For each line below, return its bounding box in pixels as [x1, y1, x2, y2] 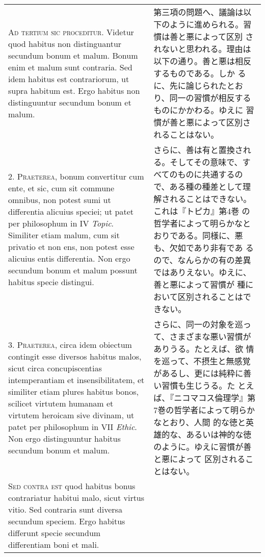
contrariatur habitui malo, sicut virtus [8, 492, 145, 503]
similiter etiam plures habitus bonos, [8, 386, 139, 397]
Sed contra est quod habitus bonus [8, 480, 136, 492]
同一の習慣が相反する [169, 92, 251, 104]
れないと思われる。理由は [153, 43, 251, 55]
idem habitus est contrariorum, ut [8, 73, 129, 85]
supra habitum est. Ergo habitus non [8, 85, 140, 96]
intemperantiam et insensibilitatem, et [8, 374, 145, 386]
